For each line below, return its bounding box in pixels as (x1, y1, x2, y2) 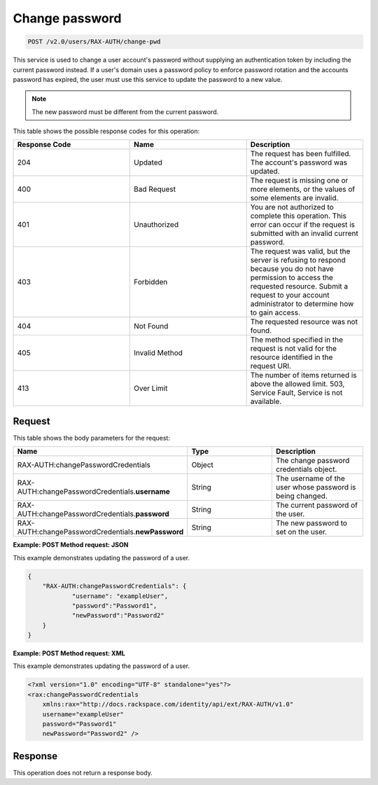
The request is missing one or (250, 176, 349, 186)
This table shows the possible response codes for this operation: (13, 127, 200, 136)
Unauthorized (134, 220, 178, 230)
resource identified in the (250, 352, 333, 362)
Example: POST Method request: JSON (13, 541, 129, 549)
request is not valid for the (250, 344, 337, 354)
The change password (275, 456, 350, 466)
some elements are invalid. (250, 193, 339, 203)
